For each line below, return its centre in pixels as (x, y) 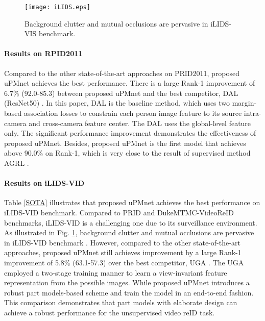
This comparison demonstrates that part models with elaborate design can (121, 302)
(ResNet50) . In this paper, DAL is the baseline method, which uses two (117, 103)
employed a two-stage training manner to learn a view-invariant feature (116, 272)
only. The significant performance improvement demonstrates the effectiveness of (130, 133)
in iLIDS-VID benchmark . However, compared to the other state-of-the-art (122, 242)
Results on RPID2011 (43, 53)
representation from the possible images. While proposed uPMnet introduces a (127, 282)
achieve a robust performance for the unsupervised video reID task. (110, 312)
